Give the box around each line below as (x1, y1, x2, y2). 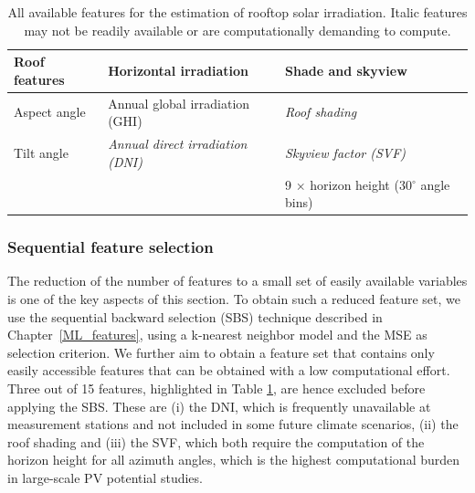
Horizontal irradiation (108, 60, 249, 79)
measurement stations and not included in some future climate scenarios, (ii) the (7, 414, 459, 434)
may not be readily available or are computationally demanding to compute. (24, 20, 451, 39)
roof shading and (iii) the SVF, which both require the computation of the (7, 432, 425, 451)
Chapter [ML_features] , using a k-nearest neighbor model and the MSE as (7, 325, 427, 344)
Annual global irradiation (108, 93, 250, 112)
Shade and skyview (285, 60, 407, 79)
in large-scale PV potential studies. (7, 467, 203, 487)
